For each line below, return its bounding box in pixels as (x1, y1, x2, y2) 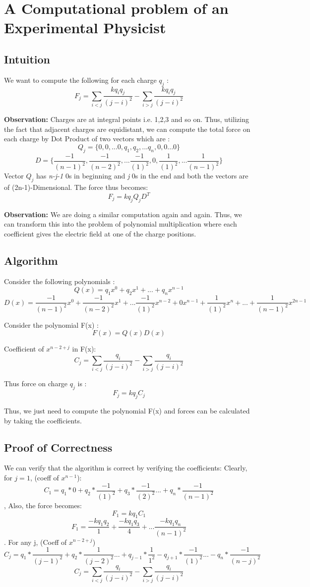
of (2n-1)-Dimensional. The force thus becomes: (4, 181, 148, 192)
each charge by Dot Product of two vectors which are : (4, 133, 170, 144)
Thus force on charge (4, 378, 68, 389)
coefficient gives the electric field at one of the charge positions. (4, 228, 196, 238)
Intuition (4, 51, 50, 66)
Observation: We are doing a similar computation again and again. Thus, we (4, 209, 242, 219)
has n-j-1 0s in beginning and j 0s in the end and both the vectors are (36, 171, 248, 181)
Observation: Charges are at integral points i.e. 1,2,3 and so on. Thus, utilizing (4, 114, 249, 124)
